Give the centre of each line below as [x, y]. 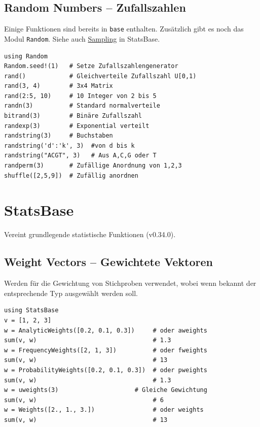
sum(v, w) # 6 [84, 400]
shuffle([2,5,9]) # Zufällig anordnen [71, 175]
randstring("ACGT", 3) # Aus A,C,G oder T [80, 156]
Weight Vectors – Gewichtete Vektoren [109, 262]
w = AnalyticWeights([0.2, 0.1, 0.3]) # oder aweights [106, 330]
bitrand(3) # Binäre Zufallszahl [73, 116]
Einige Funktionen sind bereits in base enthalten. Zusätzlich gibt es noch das [124, 29]
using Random [26, 56]
